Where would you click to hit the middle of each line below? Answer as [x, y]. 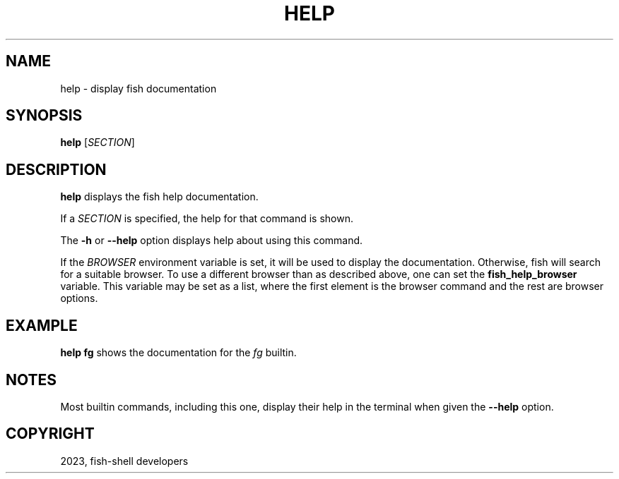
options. [79, 298]
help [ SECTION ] [98, 143]
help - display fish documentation [138, 88]
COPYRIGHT [50, 434]
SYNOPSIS [44, 116]
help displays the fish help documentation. [159, 197]
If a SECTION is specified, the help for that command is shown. [207, 219]
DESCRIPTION [56, 169]
